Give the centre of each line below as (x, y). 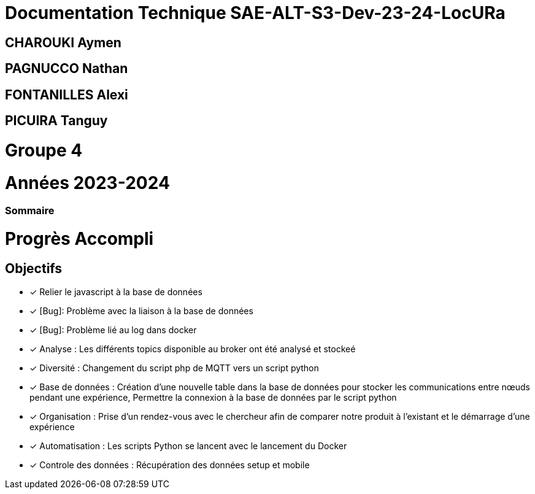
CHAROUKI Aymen (63, 42)
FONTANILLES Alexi (67, 95)
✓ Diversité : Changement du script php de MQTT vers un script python (174, 368)
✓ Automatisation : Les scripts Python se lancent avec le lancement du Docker (188, 446)
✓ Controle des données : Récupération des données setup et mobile (170, 465)
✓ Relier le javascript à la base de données (116, 292)
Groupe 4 (44, 150)
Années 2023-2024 (87, 183)
